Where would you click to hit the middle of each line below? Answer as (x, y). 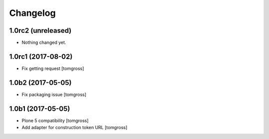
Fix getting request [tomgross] (53, 68)
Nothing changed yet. (44, 43)
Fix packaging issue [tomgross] (54, 94)
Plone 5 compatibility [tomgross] (55, 120)
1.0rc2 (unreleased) (40, 31)
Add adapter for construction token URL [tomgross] (74, 128)
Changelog (32, 13)
